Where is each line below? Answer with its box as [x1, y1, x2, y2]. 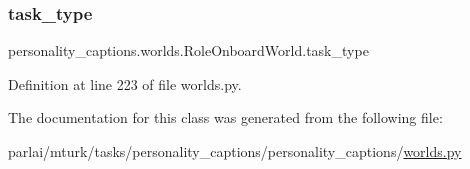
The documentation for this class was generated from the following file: [8, 107, 443, 128]
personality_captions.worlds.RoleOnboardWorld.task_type [8, 40, 369, 61]
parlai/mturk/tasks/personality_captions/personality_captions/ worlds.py [8, 141, 462, 161]
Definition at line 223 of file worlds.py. [8, 73, 242, 94]
